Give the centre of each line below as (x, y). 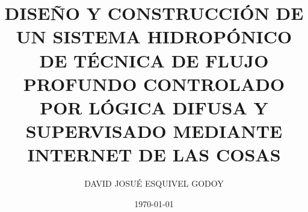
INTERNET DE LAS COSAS (154, 154)
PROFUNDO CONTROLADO (154, 83)
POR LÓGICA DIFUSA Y (154, 107)
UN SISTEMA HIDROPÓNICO (154, 36)
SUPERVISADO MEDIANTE (154, 131)
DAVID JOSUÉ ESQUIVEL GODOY (154, 183)
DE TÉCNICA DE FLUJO (154, 60)
